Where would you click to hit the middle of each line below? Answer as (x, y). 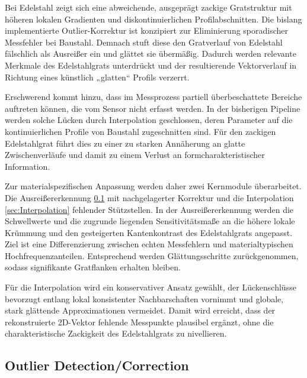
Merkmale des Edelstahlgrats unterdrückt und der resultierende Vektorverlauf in (151, 65)
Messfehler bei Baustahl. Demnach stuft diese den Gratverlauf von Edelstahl (144, 42)
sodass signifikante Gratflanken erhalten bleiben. (93, 267)
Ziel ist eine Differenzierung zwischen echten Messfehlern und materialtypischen (149, 244)
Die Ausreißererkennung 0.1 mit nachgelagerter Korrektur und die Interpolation (149, 197)
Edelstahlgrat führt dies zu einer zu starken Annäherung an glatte (125, 143)
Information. (28, 166)
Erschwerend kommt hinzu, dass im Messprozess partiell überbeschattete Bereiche (153, 97)
